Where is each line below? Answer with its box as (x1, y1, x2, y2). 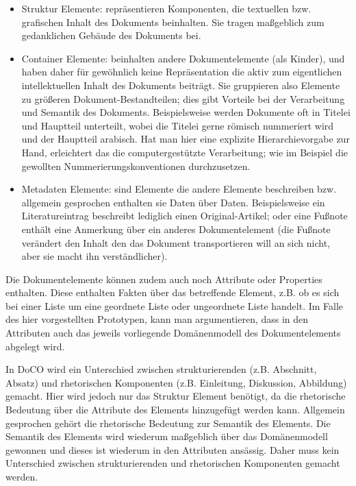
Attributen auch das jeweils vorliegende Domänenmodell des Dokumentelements (5, 326, 341, 340)
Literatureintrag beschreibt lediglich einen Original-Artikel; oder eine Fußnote (21, 208, 348, 223)
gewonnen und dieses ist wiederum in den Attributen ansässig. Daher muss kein (5, 442, 340, 457)
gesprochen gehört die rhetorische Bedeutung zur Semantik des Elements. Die (5, 415, 331, 430)
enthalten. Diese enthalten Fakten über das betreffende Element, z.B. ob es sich (5, 285, 340, 300)
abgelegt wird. (5, 339, 65, 353)
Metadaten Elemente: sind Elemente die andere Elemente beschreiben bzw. (21, 182, 337, 196)
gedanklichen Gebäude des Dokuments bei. (21, 28, 201, 42)
